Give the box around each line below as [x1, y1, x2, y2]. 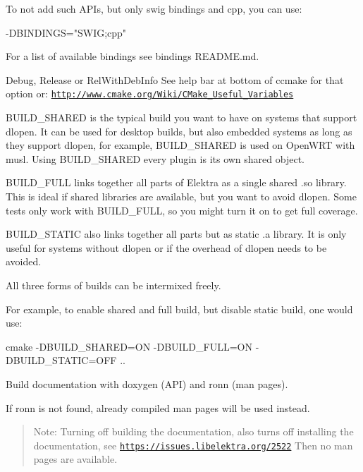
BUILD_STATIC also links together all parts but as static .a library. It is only [6, 226, 347, 241]
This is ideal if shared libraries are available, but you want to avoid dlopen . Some [6, 189, 357, 203]
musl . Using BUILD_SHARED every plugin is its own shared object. [6, 151, 304, 166]
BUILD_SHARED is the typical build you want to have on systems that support [6, 110, 357, 125]
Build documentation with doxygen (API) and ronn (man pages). [6, 376, 288, 391]
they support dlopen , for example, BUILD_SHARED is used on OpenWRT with [6, 138, 355, 152]
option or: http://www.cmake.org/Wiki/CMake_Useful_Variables [6, 86, 294, 101]
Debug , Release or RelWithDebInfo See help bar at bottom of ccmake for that [6, 72, 344, 87]
